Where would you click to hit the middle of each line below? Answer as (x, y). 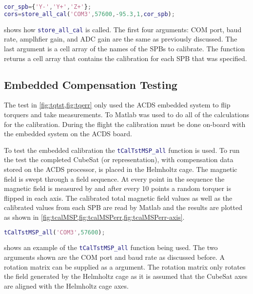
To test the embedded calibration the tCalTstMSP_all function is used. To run (122, 150)
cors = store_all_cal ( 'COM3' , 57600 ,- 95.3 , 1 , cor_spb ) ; (89, 14)
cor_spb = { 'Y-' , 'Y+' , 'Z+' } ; (48, 7)
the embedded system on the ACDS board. (68, 134)
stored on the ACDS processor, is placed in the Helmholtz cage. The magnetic (121, 169)
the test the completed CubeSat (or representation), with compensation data (119, 159)
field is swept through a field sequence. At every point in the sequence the (114, 178)
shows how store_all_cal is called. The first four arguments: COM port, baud (123, 29)
